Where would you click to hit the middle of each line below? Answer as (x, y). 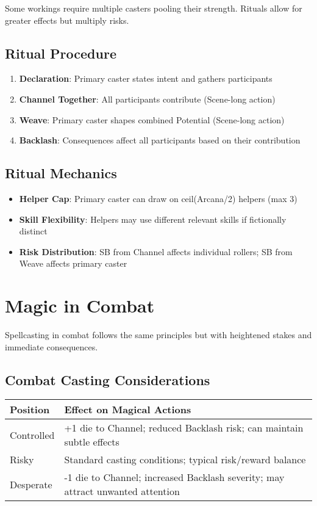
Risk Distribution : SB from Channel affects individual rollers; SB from (156, 251)
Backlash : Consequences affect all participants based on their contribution (160, 140)
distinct (33, 231)
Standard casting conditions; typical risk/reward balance (185, 460)
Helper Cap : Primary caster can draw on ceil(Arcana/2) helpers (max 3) (158, 198)
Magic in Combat (80, 305)
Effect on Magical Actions (128, 410)
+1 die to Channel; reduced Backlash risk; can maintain (184, 428)
